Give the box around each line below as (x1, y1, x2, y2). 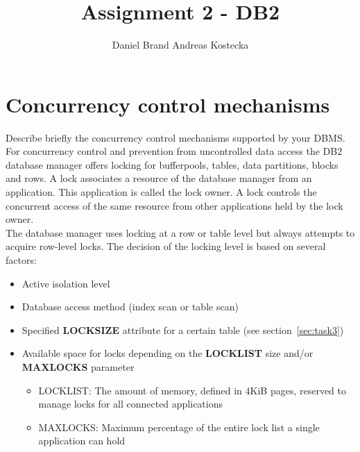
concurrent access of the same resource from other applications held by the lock (6, 198, 343, 212)
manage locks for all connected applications (38, 396, 223, 411)
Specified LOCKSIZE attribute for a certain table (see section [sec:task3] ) (22, 322, 344, 337)
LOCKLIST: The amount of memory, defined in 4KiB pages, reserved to (38, 383, 346, 397)
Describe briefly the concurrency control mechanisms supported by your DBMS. (6, 130, 345, 144)
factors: (6, 253, 37, 267)
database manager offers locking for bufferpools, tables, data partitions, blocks (6, 157, 338, 171)
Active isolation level (22, 276, 110, 290)
